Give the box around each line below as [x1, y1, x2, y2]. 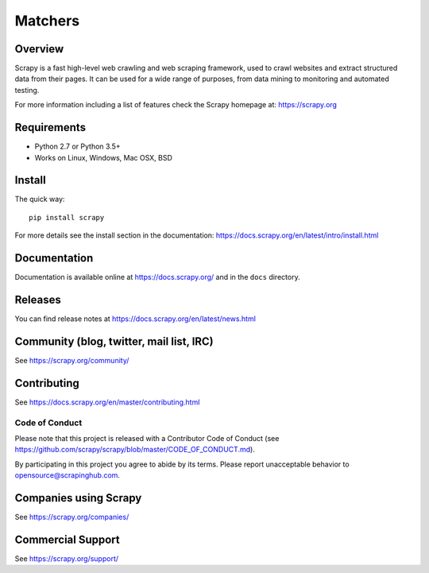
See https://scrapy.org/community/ [14, 355, 129, 365]
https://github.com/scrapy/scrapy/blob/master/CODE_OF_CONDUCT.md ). [14, 445, 256, 455]
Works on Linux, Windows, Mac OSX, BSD [34, 153, 172, 162]
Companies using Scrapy [14, 491, 142, 505]
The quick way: [14, 195, 65, 204]
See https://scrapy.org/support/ [14, 553, 119, 563]
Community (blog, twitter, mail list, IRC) [14, 335, 214, 348]
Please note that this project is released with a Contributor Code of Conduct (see [14, 433, 280, 443]
